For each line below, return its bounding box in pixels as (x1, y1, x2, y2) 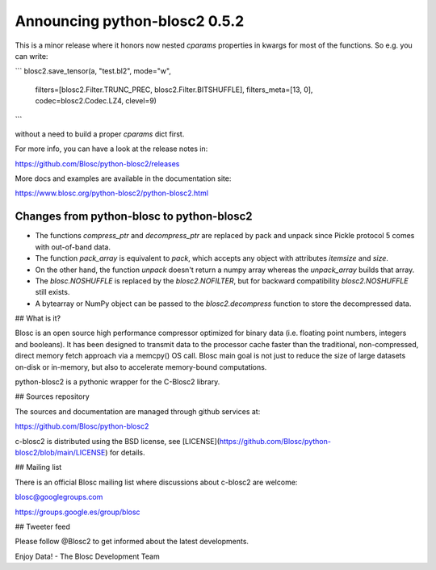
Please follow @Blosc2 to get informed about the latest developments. (15, 537, 249, 547)
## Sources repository (15, 392, 90, 401)
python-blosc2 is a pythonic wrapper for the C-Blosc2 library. (15, 377, 220, 387)
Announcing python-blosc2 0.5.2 (15, 12, 245, 30)
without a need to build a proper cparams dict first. (15, 129, 185, 139)
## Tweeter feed (15, 522, 70, 531)
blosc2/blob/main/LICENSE (15, 448, 106, 457)
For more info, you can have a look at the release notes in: (15, 144, 208, 153)
